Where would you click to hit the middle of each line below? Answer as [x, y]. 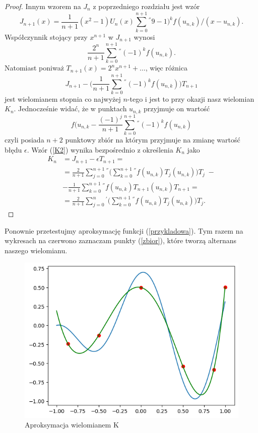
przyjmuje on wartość [177, 109]
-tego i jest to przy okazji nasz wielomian [191, 98]
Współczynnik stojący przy [46, 37]
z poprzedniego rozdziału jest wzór [146, 6]
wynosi [144, 37]
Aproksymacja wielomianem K [72, 425]
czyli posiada [24, 140]
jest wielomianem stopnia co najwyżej [63, 98]
